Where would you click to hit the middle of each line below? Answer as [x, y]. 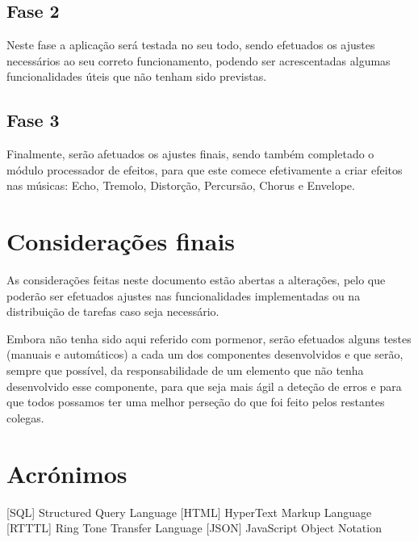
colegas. [25, 417]
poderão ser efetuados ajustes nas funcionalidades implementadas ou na [184, 295]
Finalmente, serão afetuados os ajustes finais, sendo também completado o [190, 154]
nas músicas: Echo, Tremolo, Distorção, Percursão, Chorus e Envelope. [181, 185]
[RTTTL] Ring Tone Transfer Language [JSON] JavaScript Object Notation [194, 528]
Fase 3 [33, 120]
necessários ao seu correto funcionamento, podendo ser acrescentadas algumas [199, 60]
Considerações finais [121, 241]
